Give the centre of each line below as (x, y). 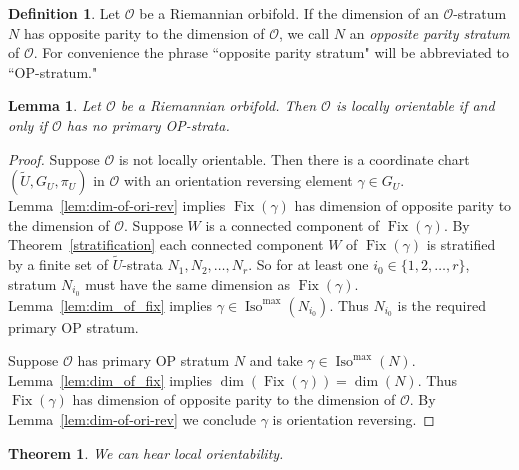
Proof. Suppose (54, 158)
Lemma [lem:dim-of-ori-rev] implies (117, 205)
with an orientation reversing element (238, 180)
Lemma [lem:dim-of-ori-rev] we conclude (132, 418)
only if (28, 124)
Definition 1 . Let (64, 13)
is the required (441, 304)
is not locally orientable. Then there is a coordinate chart (294, 158)
